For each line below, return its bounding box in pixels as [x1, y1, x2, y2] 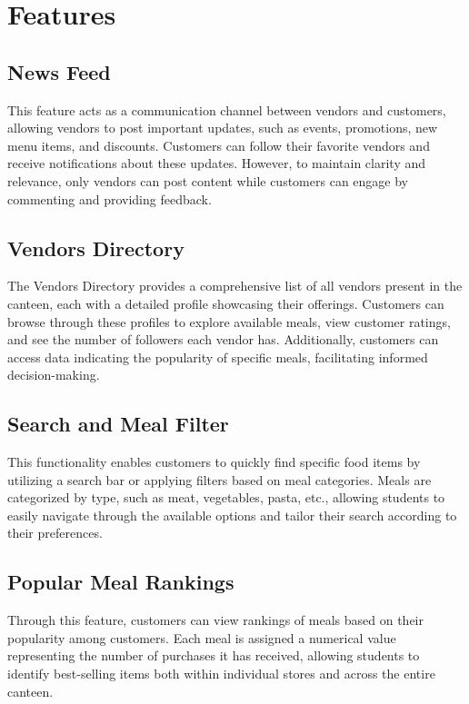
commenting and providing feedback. [7, 189, 212, 208]
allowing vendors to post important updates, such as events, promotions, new [7, 118, 438, 137]
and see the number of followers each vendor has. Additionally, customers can [7, 330, 439, 349]
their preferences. [7, 523, 103, 542]
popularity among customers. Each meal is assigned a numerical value [7, 628, 396, 647]
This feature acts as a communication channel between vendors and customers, [7, 100, 446, 119]
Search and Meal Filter [7, 410, 229, 438]
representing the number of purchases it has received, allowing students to [7, 646, 420, 665]
